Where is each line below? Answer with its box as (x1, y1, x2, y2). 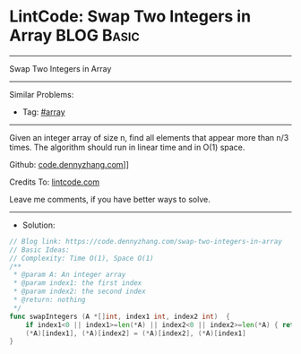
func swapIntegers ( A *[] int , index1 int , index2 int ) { (9, 312, 230, 321)
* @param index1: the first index (13, 279, 142, 288)
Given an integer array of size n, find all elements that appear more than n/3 (9, 132, 289, 142)
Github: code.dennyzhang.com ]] (9, 159, 130, 169)
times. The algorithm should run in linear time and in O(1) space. (9, 142, 245, 152)
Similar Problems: (9, 89, 74, 99)
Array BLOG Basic (9, 25, 141, 46)
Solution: (21, 220, 56, 230)
